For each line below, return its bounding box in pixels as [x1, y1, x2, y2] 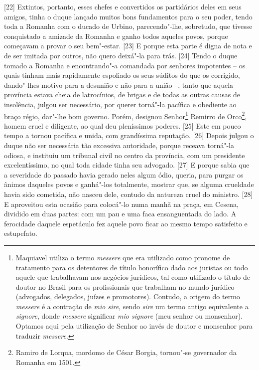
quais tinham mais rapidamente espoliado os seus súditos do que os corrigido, [4, 70, 240, 80]
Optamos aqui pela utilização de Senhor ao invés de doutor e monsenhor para [15, 321, 253, 331]
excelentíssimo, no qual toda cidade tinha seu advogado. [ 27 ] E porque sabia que [4, 160, 250, 170]
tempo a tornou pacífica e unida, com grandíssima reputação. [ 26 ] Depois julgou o [4, 130, 254, 141]
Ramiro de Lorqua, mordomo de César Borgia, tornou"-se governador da [15, 347, 237, 358]
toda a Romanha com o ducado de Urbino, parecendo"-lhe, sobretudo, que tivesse [4, 21, 253, 31]
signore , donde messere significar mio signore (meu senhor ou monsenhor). [15, 311, 243, 321]
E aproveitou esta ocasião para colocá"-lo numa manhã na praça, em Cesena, [4, 198, 239, 209]
